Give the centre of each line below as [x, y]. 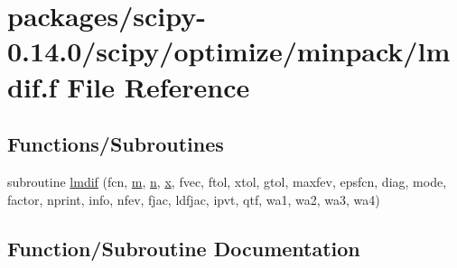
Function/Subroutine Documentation [184, 248]
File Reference [159, 86]
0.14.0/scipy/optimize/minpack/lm [229, 51]
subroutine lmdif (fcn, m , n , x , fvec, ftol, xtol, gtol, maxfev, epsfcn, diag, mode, [227, 181]
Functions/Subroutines [116, 144]
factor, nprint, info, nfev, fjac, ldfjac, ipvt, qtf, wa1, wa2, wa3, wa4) [194, 199]
